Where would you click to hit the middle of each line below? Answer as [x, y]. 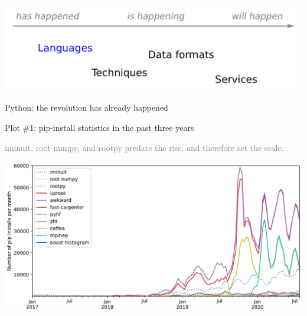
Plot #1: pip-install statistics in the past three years [99, 127]
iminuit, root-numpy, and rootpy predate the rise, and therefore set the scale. [144, 147]
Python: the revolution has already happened [86, 107]
